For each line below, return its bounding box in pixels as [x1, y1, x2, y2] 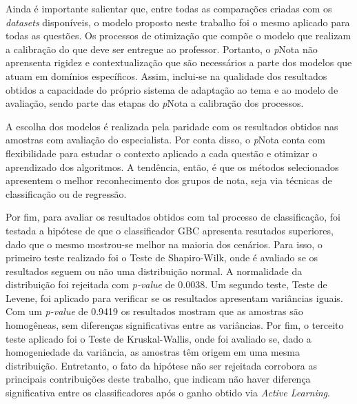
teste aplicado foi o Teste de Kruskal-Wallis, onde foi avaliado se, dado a [6, 331, 312, 345]
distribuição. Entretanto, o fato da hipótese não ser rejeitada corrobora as [6, 358, 317, 372]
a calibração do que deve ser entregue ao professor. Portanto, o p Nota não [6, 41, 318, 56]
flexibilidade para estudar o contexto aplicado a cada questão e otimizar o [6, 145, 318, 160]
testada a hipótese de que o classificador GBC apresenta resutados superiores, [6, 223, 334, 237]
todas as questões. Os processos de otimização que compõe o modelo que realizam [6, 28, 351, 43]
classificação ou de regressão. [6, 186, 127, 201]
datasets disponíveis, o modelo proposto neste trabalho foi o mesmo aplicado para [6, 14, 350, 29]
